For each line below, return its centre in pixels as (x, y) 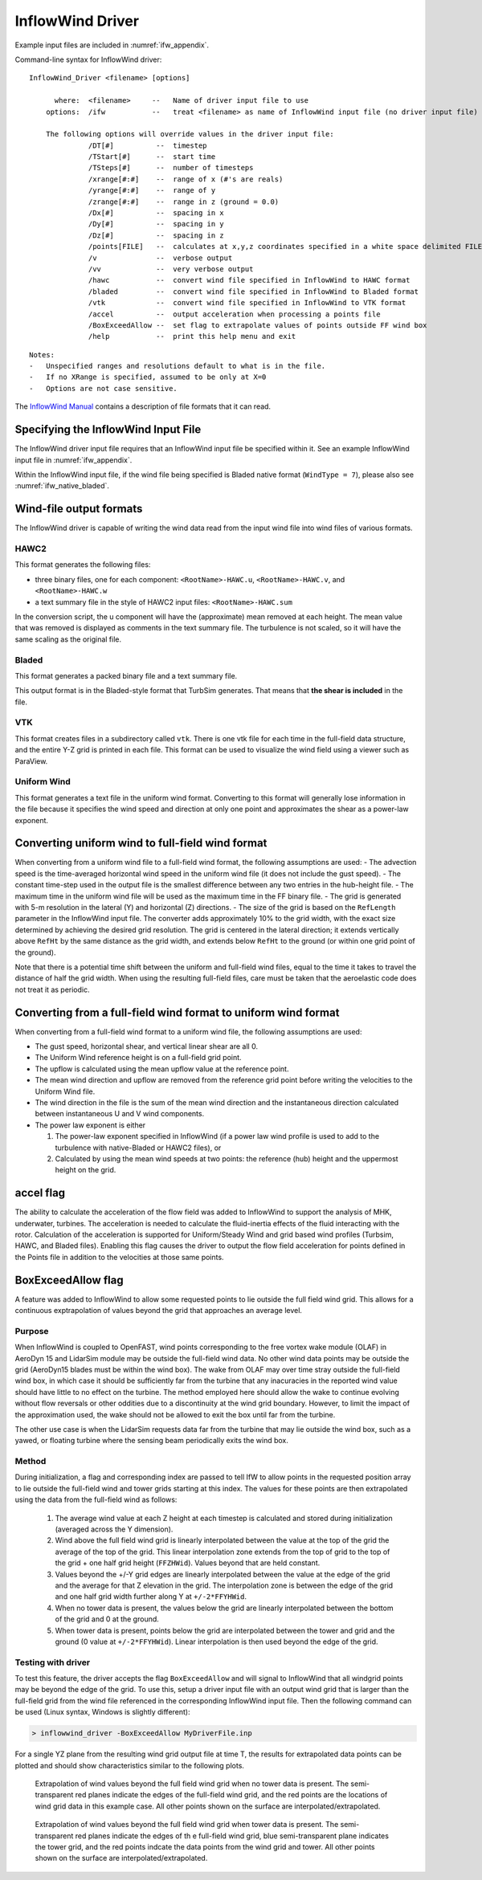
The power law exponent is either (90, 1125)
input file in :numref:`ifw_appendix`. (74, 460)
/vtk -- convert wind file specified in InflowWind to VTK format (247, 303)
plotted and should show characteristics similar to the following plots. (130, 1765)
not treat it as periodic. (52, 989)
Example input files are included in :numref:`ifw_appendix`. (112, 45)
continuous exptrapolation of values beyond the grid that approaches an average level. (159, 1311)
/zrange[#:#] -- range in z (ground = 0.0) (184, 202)
